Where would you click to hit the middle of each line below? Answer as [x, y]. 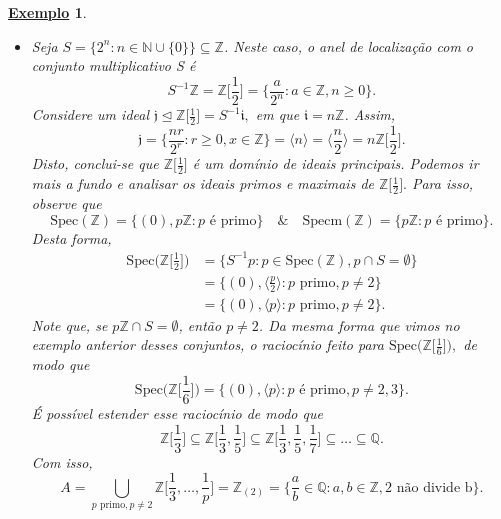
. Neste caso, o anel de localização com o [348, 45]
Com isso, [62, 461]
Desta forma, [71, 237]
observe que [66, 203]
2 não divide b [429, 487]
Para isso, [442, 183]
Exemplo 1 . [47, 12]
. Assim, [369, 114]
